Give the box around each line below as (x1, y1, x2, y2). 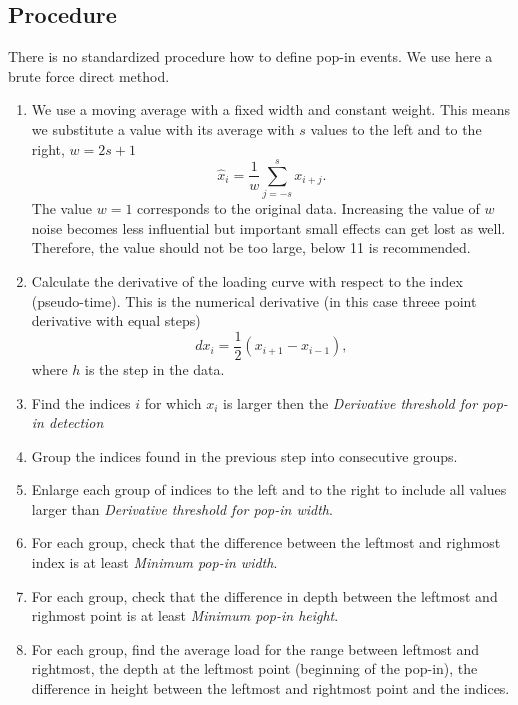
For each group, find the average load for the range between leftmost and (31, 638, 480, 659)
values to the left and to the (310, 118, 482, 139)
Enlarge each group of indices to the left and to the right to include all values (31, 479, 507, 500)
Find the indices (31, 392, 131, 413)
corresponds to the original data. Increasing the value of (137, 198, 480, 219)
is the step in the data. (85, 358, 225, 379)
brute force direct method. (8, 65, 170, 86)
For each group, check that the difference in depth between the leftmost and (31, 585, 498, 606)
